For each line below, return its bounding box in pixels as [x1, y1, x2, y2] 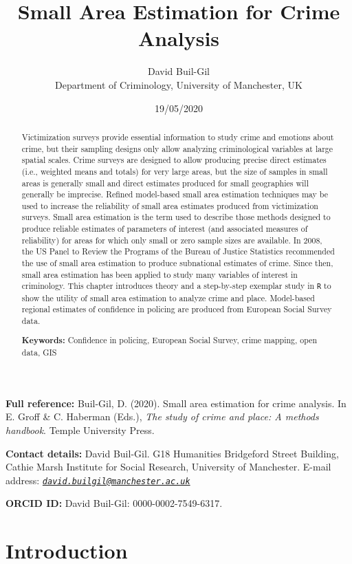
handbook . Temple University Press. [5, 422, 155, 437]
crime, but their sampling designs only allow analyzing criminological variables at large [21, 142, 333, 154]
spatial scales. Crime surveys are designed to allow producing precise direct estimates [21, 154, 327, 166]
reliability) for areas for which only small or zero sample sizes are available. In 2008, [21, 234, 322, 246]
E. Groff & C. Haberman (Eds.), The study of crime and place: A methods [5, 409, 319, 424]
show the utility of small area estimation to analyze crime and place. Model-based [21, 292, 315, 303]
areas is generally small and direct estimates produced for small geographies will [21, 177, 309, 188]
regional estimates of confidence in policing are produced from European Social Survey [21, 303, 332, 315]
